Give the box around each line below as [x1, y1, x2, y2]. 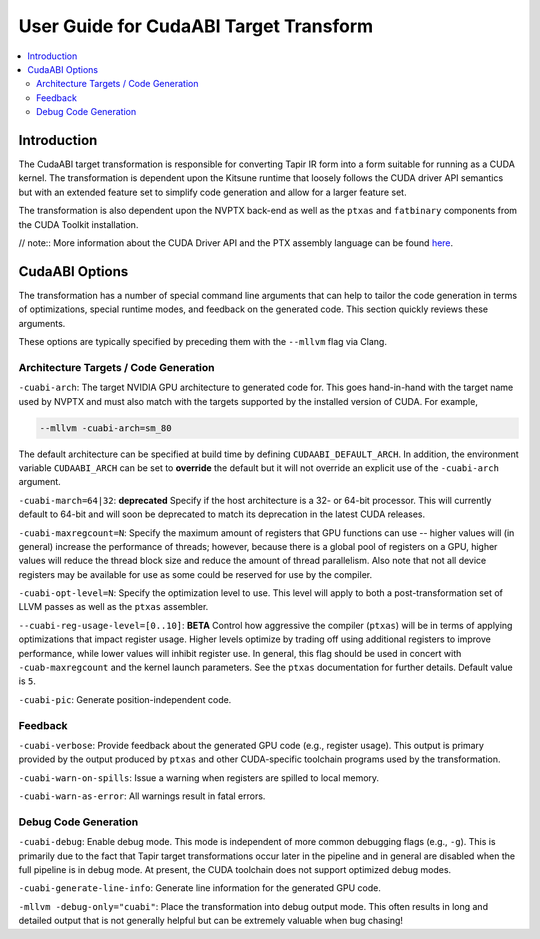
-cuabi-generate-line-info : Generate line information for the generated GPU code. [18, 882, 382, 894]
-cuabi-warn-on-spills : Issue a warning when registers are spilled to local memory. [18, 771, 380, 784]
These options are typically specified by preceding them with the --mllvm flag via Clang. [18, 336, 387, 348]
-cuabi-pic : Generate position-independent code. [18, 693, 232, 705]
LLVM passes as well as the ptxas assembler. [18, 601, 209, 613]
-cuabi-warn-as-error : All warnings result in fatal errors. [18, 790, 266, 802]
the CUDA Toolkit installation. [18, 218, 139, 230]
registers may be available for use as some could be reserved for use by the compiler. [18, 568, 373, 580]
